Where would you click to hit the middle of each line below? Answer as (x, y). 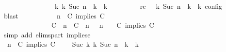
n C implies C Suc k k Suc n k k (73, 44)
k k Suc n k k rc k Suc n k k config (138, 6)
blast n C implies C (54, 15)
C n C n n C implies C (103, 25)
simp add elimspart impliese (47, 34)
